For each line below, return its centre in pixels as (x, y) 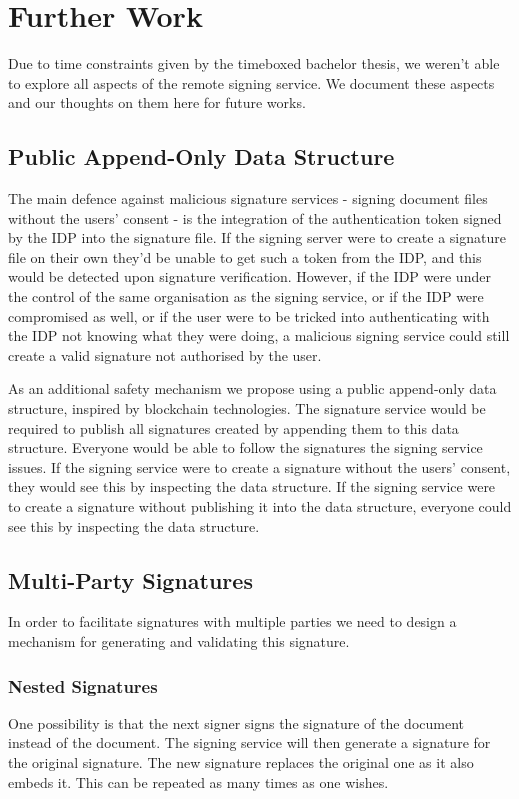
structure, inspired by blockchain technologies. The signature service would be (247, 408)
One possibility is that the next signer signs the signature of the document (236, 722)
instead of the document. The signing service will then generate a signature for (249, 742)
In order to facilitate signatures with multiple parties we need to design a (232, 621)
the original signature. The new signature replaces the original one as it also (241, 762)
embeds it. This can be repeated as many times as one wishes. (198, 781)
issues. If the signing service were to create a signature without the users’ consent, (259, 466)
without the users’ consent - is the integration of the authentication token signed (255, 217)
